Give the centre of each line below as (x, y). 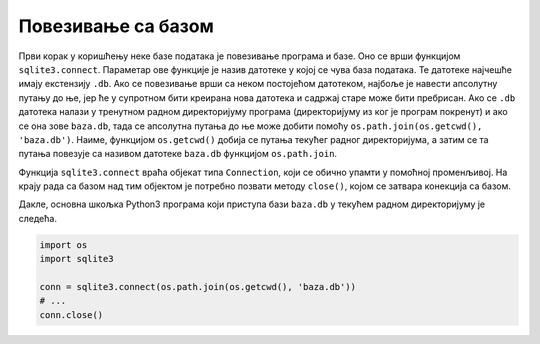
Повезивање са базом (116, 26)
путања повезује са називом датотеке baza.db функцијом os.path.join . (178, 154)
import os (63, 244)
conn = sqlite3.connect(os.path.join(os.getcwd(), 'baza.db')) (198, 286)
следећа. (37, 218)
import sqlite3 (76, 259)
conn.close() (71, 314)
